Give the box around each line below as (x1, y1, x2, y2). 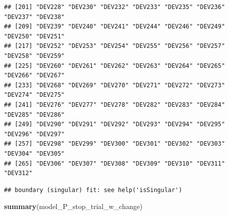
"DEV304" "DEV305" (4, 150, 65, 157)
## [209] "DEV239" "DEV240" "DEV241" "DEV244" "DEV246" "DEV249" (4, 23, 225, 30)
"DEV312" (4, 170, 33, 177)
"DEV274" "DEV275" (4, 91, 65, 99)
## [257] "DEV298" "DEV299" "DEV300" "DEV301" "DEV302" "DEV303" (4, 140, 225, 148)
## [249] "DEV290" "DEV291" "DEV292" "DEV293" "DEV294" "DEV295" (4, 121, 225, 128)
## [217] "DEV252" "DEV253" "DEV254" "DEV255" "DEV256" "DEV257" (4, 42, 225, 50)
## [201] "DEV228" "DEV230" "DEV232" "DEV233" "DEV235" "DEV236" (4, 3, 225, 10)
